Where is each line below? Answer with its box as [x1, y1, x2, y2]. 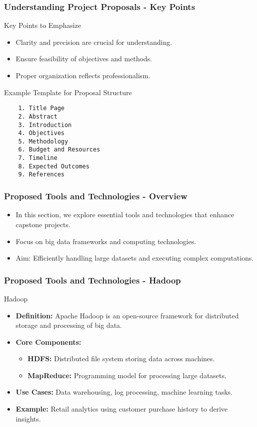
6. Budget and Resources [18, 146, 100, 153]
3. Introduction [18, 121, 72, 129]
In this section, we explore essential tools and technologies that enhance [15, 209, 234, 220]
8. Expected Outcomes [18, 162, 89, 170]
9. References [18, 171, 65, 178]
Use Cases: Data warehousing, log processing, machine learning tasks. [15, 387, 233, 397]
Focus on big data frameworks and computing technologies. [15, 236, 196, 246]
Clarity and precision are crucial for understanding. [15, 36, 172, 47]
